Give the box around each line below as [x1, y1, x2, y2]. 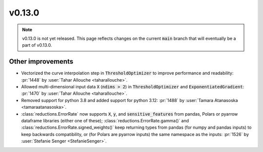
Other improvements [9, 57, 74, 66]
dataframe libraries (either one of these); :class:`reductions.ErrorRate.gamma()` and [21, 118, 189, 123]
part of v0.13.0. [22, 42, 52, 48]
